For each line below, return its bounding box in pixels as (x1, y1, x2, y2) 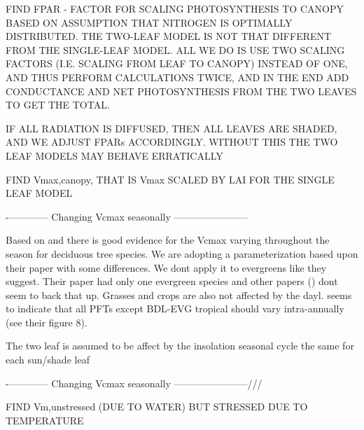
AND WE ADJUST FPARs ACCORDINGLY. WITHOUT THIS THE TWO (6, 134, 338, 149)
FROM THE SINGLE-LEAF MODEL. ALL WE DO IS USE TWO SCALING (6, 42, 345, 57)
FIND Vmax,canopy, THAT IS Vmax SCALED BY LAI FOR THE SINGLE (6, 172, 335, 186)
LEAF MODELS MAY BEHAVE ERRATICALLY (6, 148, 223, 162)
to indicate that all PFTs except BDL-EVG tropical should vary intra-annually (6, 301, 344, 316)
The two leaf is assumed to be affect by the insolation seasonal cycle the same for (6, 338, 354, 353)
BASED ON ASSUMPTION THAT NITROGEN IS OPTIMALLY (6, 15, 293, 29)
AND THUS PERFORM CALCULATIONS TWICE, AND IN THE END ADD (6, 69, 349, 84)
